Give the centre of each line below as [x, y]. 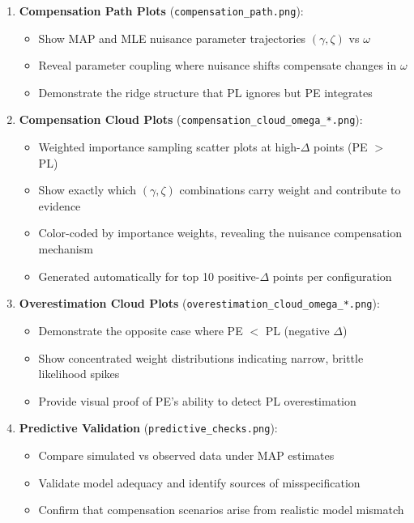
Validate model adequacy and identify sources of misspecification [199, 482]
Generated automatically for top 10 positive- [149, 276]
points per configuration [332, 276]
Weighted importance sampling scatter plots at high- [169, 147]
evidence [60, 205]
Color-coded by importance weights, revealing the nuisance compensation [220, 233]
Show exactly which [87, 190]
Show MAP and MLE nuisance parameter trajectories [172, 38]
